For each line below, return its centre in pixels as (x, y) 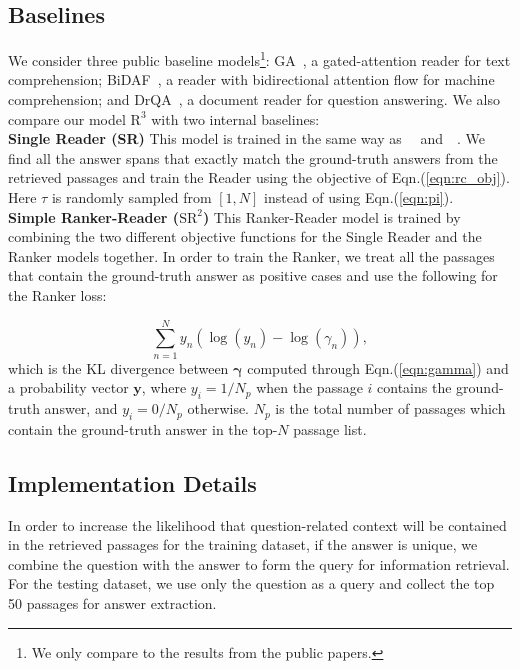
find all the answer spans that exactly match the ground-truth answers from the (253, 157)
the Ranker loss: (57, 294)
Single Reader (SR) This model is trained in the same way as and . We (246, 138)
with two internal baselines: (235, 118)
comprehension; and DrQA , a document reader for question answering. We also (254, 99)
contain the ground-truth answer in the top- (143, 428)
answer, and (81, 408)
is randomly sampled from (131, 197)
